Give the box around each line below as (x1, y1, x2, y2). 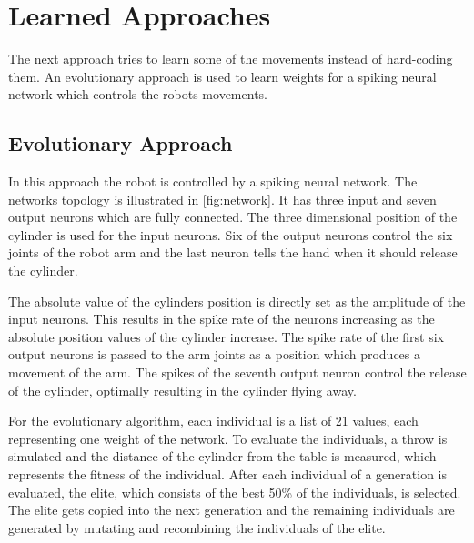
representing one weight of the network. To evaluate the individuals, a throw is (8, 428, 448, 447)
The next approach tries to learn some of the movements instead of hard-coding (8, 49, 453, 68)
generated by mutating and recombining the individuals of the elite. (8, 518, 386, 537)
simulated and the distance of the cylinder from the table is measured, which (8, 447, 437, 466)
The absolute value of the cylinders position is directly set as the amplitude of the (8, 291, 466, 310)
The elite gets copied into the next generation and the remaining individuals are (8, 500, 455, 519)
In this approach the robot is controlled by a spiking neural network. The (8, 172, 418, 191)
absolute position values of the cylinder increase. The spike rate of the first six (8, 327, 445, 346)
